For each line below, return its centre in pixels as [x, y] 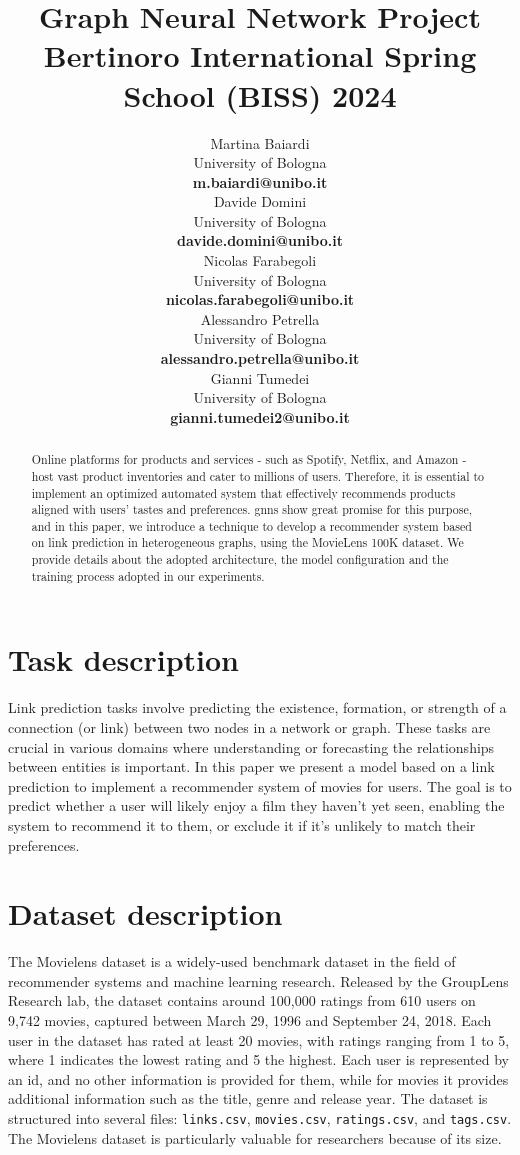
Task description [124, 659]
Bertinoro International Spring [260, 55]
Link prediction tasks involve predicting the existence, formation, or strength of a [257, 707]
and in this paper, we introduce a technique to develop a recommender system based [251, 525]
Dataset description [145, 913]
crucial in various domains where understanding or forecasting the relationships [251, 746]
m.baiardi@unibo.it [260, 181]
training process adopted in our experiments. [148, 575]
